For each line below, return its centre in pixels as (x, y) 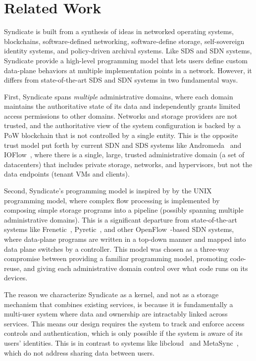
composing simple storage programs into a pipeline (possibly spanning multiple (124, 210)
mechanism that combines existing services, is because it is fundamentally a (119, 304)
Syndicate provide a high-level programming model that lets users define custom (126, 60)
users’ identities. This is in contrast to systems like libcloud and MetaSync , (121, 342)
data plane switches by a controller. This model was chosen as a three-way (117, 248)
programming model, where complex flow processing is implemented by (112, 200)
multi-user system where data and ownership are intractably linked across (116, 314)
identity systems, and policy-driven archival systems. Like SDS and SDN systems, (128, 51)
